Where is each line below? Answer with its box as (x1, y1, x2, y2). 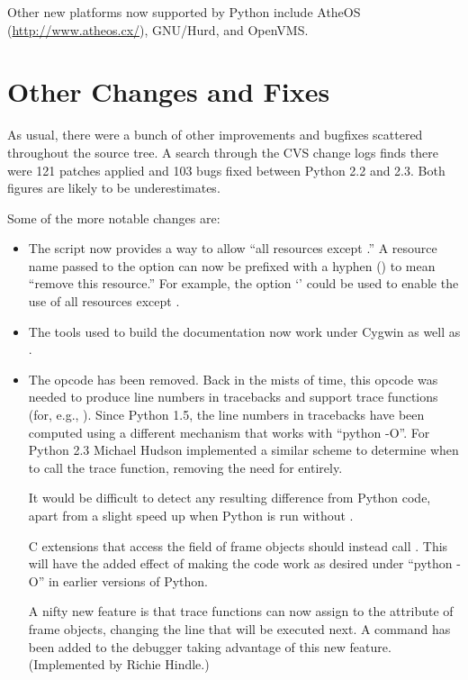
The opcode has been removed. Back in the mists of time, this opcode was (28, 369, 438, 388)
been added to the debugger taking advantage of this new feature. (28, 637, 391, 656)
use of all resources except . (28, 292, 180, 311)
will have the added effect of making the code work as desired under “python (28, 554, 453, 573)
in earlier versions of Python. (48, 571, 209, 590)
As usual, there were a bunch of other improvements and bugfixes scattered (7, 125, 423, 144)
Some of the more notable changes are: (7, 208, 220, 227)
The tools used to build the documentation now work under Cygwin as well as (28, 322, 461, 340)
